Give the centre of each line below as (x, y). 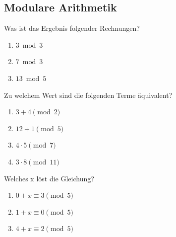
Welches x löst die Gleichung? (49, 178)
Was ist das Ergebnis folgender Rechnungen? (72, 28)
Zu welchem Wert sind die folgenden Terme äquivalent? (88, 95)
